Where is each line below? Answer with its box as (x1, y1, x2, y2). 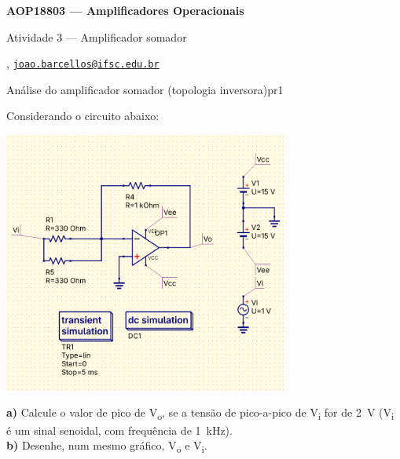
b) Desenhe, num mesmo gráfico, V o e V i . (6, 437, 207, 455)
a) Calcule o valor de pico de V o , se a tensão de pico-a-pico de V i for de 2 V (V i (6, 404, 394, 423)
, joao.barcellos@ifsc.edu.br (6, 55, 160, 71)
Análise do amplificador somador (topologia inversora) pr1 (6, 81, 284, 97)
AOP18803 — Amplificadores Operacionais (6, 2, 244, 18)
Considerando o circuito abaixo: (6, 107, 160, 124)
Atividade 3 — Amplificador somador (6, 28, 187, 45)
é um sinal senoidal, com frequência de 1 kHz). (6, 421, 233, 438)
